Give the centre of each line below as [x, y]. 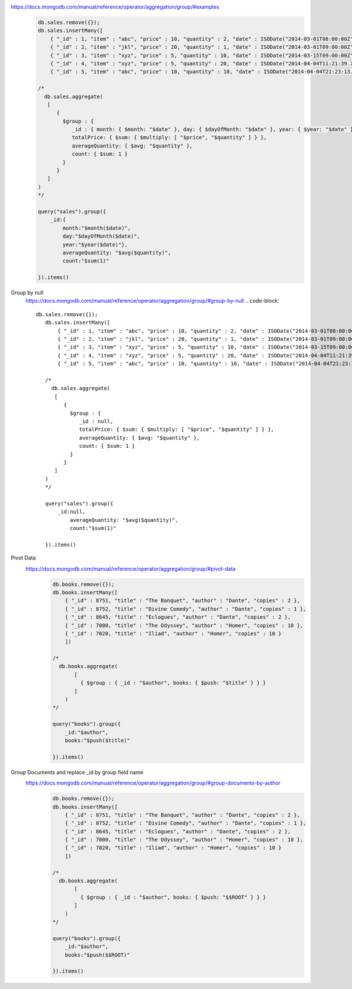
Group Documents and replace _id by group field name [77, 772]
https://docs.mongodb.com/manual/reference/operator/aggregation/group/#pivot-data [131, 569]
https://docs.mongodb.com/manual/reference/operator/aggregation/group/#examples [115, 7]
